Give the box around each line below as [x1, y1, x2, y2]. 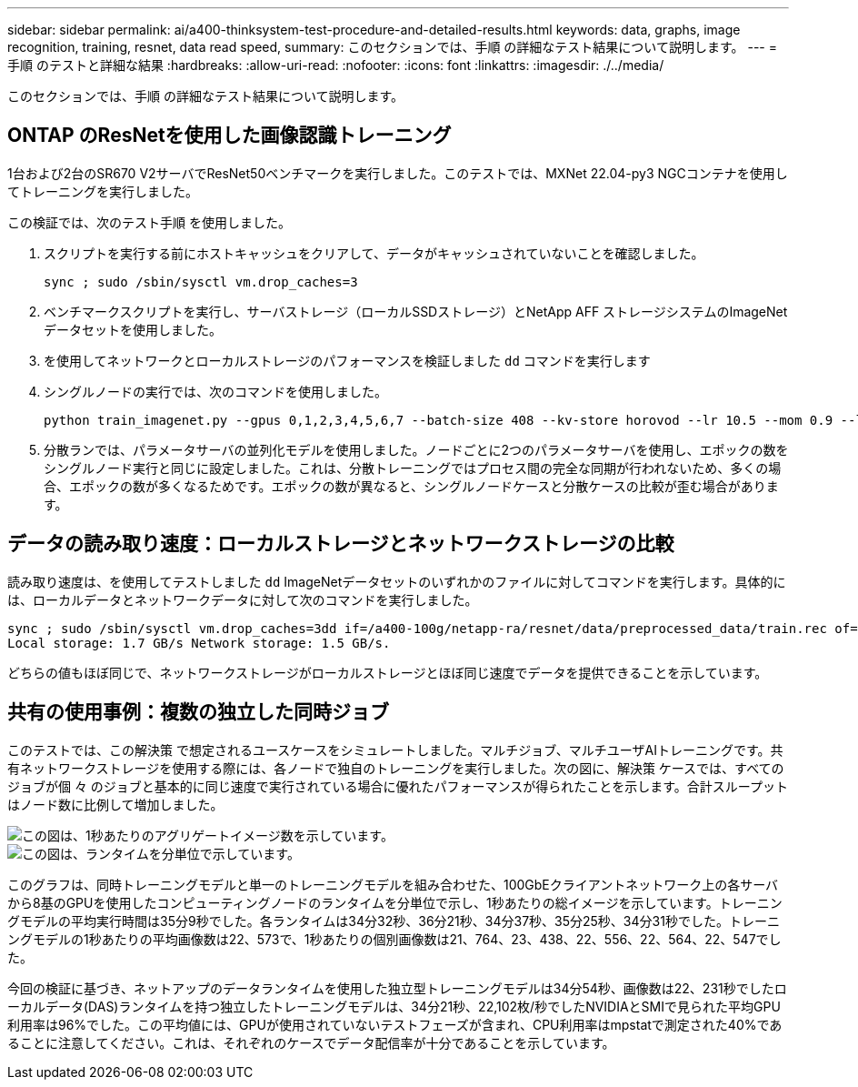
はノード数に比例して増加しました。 [7, 796, 224, 812]
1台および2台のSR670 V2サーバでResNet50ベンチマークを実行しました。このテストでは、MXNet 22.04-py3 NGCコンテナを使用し [7, 165, 788, 181]
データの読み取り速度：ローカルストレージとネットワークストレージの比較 [7, 532, 674, 556]
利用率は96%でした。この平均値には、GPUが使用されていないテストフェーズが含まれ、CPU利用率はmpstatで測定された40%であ [7, 1016, 783, 1032]
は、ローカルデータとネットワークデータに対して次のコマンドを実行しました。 [7, 591, 478, 608]
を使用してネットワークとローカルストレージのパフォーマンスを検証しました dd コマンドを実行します [44, 352, 651, 368]
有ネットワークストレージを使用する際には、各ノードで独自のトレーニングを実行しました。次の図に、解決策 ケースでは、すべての [7, 760, 784, 776]
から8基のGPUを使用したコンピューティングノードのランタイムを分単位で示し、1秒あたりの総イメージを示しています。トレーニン [7, 894, 783, 911]
